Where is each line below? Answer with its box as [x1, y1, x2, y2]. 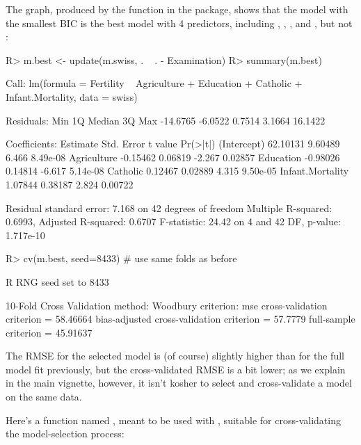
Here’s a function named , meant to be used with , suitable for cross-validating [6, 412, 341, 427]
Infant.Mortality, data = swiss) [6, 89, 138, 104]
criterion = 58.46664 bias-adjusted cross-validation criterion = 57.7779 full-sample [6, 311, 355, 326]
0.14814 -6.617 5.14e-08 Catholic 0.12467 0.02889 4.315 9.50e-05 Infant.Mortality [6, 163, 349, 178]
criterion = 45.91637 [6, 325, 93, 339]
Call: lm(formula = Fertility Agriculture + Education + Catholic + [6, 76, 303, 90]
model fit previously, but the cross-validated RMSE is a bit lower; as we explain [6, 362, 346, 376]
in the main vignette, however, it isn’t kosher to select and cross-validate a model [6, 375, 352, 390]
